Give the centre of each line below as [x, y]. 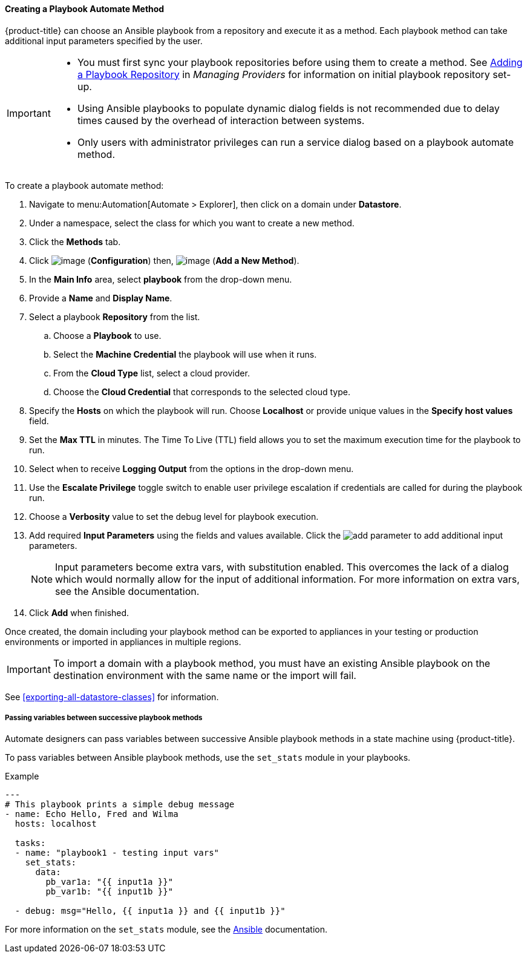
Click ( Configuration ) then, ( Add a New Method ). [164, 260]
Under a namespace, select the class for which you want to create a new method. [192, 223]
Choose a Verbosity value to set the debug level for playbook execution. [174, 516]
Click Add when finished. [79, 612]
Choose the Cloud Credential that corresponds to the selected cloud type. [202, 392]
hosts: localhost [56, 824]
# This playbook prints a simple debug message [120, 805]
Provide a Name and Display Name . [101, 298]
